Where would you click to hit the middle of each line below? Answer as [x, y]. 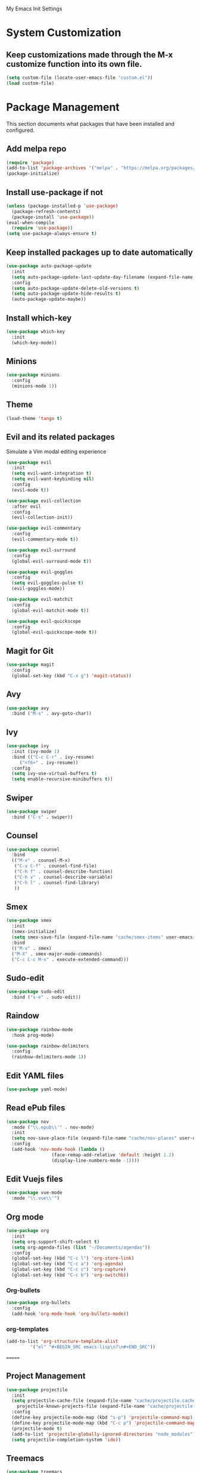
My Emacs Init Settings [34, 9]
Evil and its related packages [60, 437]
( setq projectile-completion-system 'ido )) [66, 1440]
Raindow [23, 1016]
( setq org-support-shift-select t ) [56, 1242]
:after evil [26, 507]
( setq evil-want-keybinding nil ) [53, 479]
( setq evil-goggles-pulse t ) [48, 583]
